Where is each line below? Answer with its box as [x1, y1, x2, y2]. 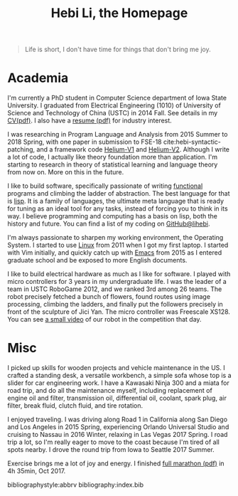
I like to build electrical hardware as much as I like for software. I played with [7, 270, 231, 278]
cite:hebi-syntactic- [163, 137, 222, 147]
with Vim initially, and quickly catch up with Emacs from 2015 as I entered [7, 248, 222, 257]
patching [7, 145, 33, 154]
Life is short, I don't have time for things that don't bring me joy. [24, 45, 211, 54]
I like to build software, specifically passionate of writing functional [7, 181, 203, 190]
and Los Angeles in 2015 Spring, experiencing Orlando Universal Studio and [7, 423, 229, 431]
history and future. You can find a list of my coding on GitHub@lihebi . [7, 219, 210, 228]
